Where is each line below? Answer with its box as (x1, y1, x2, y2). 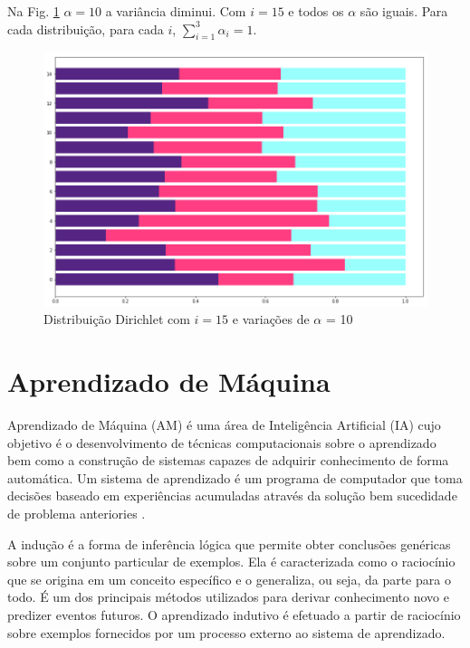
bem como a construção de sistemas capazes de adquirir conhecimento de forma (7, 451, 449, 470)
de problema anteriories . (7, 504, 146, 523)
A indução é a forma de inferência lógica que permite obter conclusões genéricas (7, 534, 451, 553)
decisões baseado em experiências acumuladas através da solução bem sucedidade (7, 486, 457, 505)
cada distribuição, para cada (7, 19, 164, 38)
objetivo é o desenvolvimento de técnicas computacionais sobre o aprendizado (7, 433, 436, 452)
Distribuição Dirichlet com (43, 310, 190, 329)
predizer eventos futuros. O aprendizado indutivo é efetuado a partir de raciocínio (7, 605, 461, 624)
